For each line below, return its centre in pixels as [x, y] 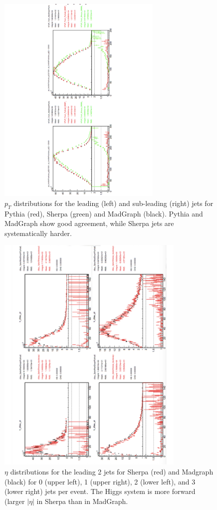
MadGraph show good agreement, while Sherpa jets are [89, 223]
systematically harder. [38, 233]
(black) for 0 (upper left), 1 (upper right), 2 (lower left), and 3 [100, 481]
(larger [15, 501]
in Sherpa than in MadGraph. [82, 501]
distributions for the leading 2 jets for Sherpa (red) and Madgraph [112, 472]
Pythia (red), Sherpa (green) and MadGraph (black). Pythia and [104, 213]
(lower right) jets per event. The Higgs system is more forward [100, 491]
